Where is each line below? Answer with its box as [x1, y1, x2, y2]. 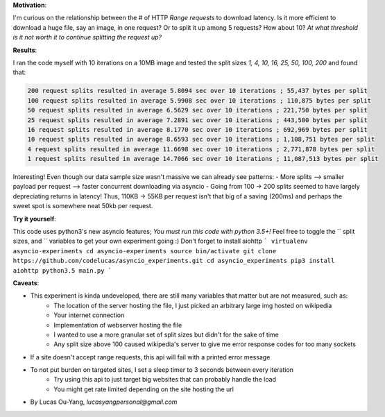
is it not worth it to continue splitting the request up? [12, 33, 162, 42]
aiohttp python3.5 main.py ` [12, 266, 112, 274]
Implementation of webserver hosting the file [53, 321, 182, 329]
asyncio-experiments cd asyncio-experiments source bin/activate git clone [12, 247, 277, 255]
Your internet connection [53, 311, 125, 319]
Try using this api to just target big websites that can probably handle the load [53, 375, 277, 384]
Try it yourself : [12, 214, 57, 223]
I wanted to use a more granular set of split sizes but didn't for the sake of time [53, 330, 279, 339]
